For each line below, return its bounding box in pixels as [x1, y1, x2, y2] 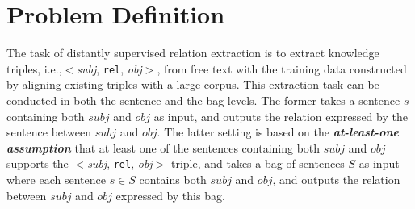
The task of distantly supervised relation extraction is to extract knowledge [6, 44, 379, 61]
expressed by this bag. [115, 186, 225, 203]
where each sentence [6, 171, 106, 187]
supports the [6, 155, 69, 172]
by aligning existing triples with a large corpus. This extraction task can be [6, 76, 379, 93]
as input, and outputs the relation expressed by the [153, 107, 408, 124]
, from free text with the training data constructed [157, 60, 407, 77]
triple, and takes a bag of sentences [170, 155, 345, 172]
